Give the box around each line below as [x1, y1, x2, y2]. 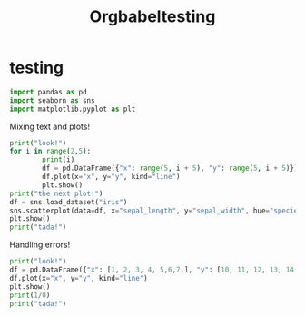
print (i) [42, 155, 75, 164]
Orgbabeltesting [89, 6, 216, 27]
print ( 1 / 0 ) [9, 291, 51, 300]
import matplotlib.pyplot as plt [9, 104, 136, 114]
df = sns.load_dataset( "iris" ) [9, 197, 128, 206]
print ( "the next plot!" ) [9, 189, 103, 198]
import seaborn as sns [9, 95, 95, 105]
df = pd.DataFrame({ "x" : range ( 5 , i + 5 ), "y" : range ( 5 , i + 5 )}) [42, 163, 299, 173]
